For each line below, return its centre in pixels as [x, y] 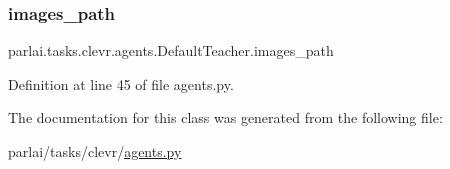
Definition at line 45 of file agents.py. [121, 83]
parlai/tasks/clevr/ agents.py [95, 151]
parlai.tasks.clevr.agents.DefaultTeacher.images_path [171, 50]
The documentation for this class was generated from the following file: [225, 117]
